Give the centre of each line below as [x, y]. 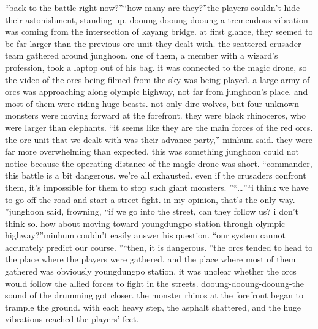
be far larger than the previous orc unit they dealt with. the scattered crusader [153, 43]
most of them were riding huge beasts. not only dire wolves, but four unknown [152, 103]
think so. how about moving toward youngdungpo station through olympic [145, 223]
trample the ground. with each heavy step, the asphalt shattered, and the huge [153, 307]
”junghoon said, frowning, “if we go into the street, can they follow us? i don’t [152, 211]
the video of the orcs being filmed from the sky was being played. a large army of [157, 79]
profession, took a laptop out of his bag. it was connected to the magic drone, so [156, 67]
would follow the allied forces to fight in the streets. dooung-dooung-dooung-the [155, 283]
